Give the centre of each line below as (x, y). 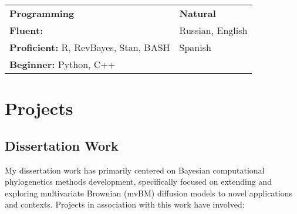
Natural (198, 13)
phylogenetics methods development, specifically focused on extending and (138, 181)
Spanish (195, 47)
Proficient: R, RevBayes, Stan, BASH (90, 47)
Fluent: (26, 30)
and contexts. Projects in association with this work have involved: (125, 204)
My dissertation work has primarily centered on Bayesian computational (135, 170)
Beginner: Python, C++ (63, 64)
